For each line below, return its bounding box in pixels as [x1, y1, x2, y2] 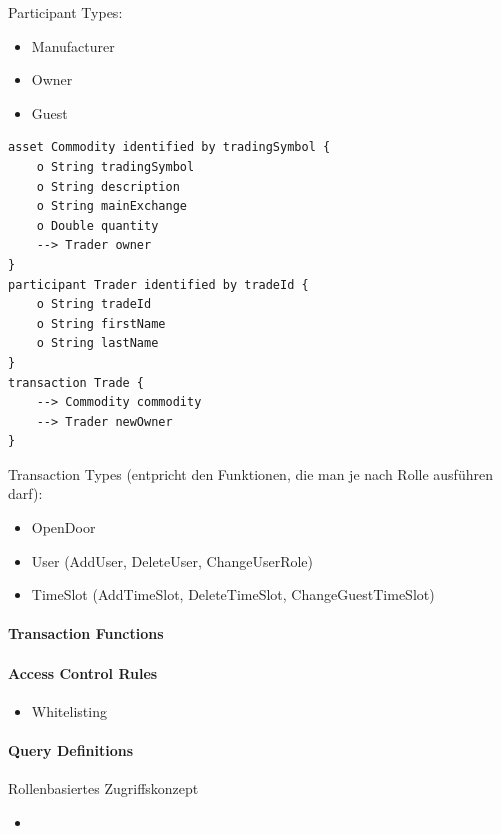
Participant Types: [8, 2, 123, 22]
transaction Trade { [8, 375, 145, 390]
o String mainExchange [36, 199, 187, 214]
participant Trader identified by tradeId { [8, 277, 309, 292]
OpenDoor [31, 517, 96, 538]
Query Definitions [8, 740, 134, 761]
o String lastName [36, 336, 159, 351]
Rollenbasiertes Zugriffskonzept [8, 778, 199, 799]
